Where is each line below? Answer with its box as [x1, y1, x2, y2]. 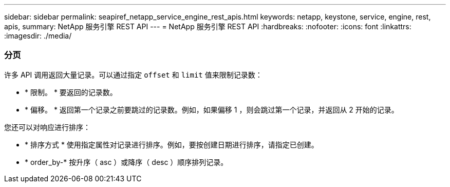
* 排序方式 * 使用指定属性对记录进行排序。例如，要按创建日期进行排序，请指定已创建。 [25, 140, 318, 149]
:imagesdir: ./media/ [4, 31, 72, 40]
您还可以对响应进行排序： [4, 122, 90, 132]
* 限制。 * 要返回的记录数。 [25, 87, 117, 97]
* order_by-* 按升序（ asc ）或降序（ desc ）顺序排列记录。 [25, 157, 228, 166]
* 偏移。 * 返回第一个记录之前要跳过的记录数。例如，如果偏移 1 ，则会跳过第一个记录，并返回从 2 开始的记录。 [25, 105, 399, 114]
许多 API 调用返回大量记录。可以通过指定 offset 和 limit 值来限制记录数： [4, 70, 262, 79]
